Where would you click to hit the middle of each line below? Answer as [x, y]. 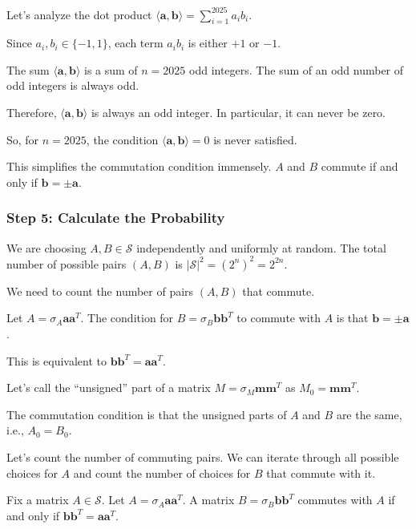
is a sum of [111, 69]
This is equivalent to [57, 360]
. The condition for [127, 318]
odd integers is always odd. [73, 85]
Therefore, [32, 113]
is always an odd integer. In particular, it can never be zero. [238, 113]
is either [208, 43]
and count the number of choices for [162, 472]
